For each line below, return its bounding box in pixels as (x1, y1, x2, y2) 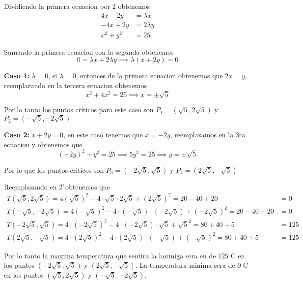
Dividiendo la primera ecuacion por (4, 1, 110, 11)
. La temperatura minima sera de (135, 260, 235, 270)
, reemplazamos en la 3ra (170, 129, 246, 140)
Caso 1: (4, 70, 29, 81)
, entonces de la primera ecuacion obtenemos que (76, 70, 223, 81)
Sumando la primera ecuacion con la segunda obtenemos (4, 46, 174, 57)
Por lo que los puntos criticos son (4, 164, 104, 175)
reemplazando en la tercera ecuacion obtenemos (4, 80, 147, 90)
